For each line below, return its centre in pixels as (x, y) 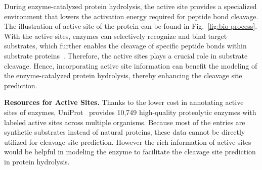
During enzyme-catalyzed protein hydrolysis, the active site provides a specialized (130, 6)
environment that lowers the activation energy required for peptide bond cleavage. (131, 16)
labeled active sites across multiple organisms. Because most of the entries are (125, 122)
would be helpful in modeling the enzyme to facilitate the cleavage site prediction (130, 152)
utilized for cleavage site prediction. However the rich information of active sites (128, 141)
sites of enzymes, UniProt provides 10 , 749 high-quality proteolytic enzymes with (130, 112)
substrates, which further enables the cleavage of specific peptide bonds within (125, 46)
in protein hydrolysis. (37, 161)
